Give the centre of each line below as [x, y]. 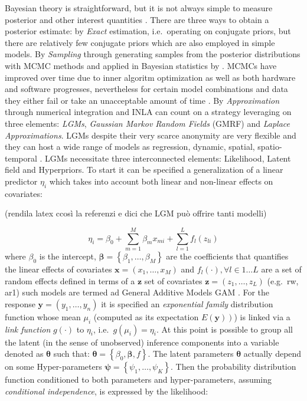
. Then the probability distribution [233, 367]
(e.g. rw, [283, 280]
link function [28, 329]
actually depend [272, 354]
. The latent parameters [191, 354]
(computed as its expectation [146, 316]
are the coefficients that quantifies [227, 256]
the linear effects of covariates [58, 269]
